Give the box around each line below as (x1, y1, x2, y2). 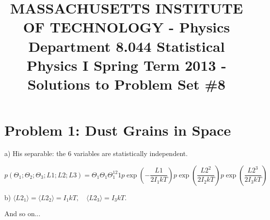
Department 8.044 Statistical (28, 36, 225, 56)
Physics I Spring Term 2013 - (26, 55, 227, 75)
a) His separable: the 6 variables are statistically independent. (4, 148, 188, 158)
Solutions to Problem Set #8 (27, 74, 226, 94)
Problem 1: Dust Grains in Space (4, 120, 231, 140)
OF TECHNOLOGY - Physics (23, 17, 230, 37)
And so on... (4, 208, 41, 219)
